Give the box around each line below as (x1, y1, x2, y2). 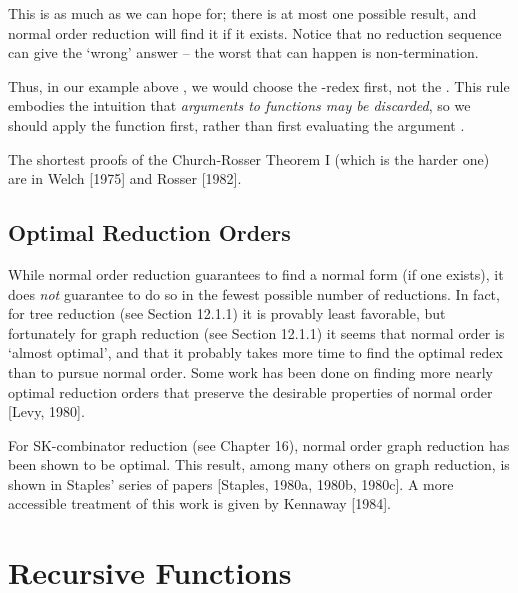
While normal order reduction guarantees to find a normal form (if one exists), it (8, 263, 504, 284)
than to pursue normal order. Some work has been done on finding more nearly (8, 361, 494, 382)
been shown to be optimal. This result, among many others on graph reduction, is (8, 454, 510, 475)
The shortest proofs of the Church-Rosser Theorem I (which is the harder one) (8, 148, 490, 169)
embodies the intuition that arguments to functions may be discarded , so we (8, 95, 471, 116)
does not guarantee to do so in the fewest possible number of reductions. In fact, (8, 283, 500, 304)
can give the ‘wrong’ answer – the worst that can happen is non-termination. (8, 42, 479, 63)
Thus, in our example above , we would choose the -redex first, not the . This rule (8, 75, 510, 96)
